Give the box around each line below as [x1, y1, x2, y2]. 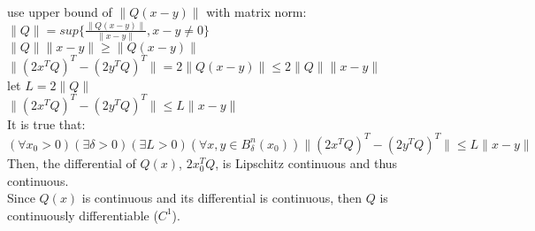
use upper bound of [7, 3, 112, 20]
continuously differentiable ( [7, 205, 158, 224]
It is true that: [7, 114, 86, 133]
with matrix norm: [206, 3, 307, 20]
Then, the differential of [7, 153, 136, 172]
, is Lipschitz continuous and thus [215, 153, 398, 172]
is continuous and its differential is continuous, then [81, 189, 363, 207]
